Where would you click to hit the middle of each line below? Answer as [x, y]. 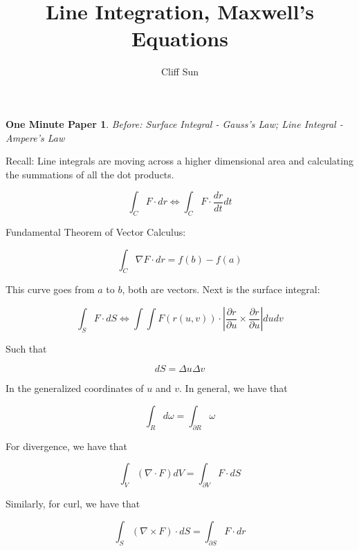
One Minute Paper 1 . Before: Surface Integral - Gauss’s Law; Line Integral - [174, 123]
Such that [26, 348]
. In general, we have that [233, 388]
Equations [180, 38]
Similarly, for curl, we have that [73, 504]
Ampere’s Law [35, 137]
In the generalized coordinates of [75, 388]
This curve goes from [50, 289]
